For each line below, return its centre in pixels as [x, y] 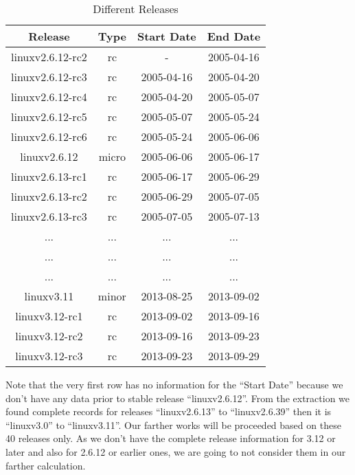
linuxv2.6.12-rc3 [49, 77]
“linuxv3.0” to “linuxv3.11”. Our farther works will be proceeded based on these [173, 424]
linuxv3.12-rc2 [49, 336]
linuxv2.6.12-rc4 [49, 97]
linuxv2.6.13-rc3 [49, 216]
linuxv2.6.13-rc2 [49, 196]
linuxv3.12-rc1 [49, 316]
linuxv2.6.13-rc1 [49, 176]
